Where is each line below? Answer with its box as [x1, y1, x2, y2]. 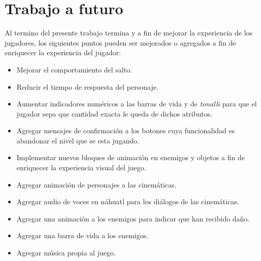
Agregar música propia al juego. [16, 247, 116, 258]
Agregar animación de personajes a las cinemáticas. [16, 179, 177, 190]
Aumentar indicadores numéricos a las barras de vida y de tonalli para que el [16, 98, 257, 109]
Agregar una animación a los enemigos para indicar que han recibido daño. [16, 213, 250, 223]
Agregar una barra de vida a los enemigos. [16, 230, 149, 241]
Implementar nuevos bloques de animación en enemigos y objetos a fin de [16, 152, 245, 163]
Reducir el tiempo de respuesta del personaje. [16, 81, 158, 92]
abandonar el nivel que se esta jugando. [16, 135, 140, 145]
